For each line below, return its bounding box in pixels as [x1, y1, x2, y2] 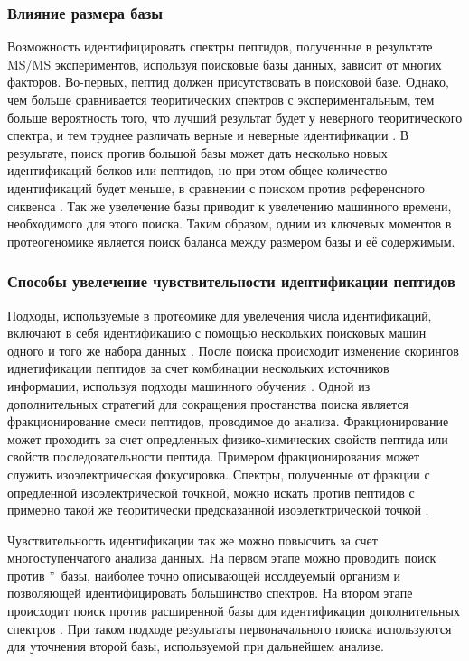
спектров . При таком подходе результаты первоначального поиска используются [7, 619, 452, 638]
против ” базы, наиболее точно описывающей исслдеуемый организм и [7, 565, 401, 584]
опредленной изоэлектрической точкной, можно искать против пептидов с [7, 482, 415, 501]
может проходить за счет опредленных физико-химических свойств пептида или [7, 429, 448, 448]
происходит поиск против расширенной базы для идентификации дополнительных [7, 601, 460, 620]
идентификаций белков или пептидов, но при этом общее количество [7, 161, 388, 180]
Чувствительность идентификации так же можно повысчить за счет [7, 530, 378, 549]
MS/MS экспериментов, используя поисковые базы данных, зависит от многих [7, 54, 442, 73]
